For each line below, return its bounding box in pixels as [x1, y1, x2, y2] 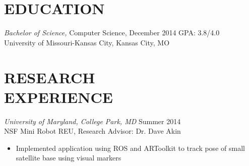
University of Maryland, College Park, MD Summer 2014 [4, 116, 181, 126]
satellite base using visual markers [16, 152, 121, 163]
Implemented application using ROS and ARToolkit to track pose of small [16, 142, 245, 153]
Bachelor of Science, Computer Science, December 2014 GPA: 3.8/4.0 [4, 27, 220, 38]
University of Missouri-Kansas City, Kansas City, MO [4, 37, 170, 47]
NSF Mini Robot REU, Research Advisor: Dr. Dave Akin [4, 126, 181, 136]
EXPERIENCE [4, 86, 113, 107]
